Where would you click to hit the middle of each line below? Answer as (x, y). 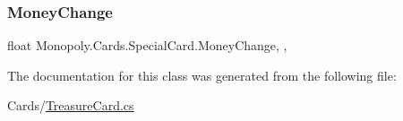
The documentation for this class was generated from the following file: (202, 75)
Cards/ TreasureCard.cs (71, 105)
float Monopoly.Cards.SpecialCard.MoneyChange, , (147, 45)
